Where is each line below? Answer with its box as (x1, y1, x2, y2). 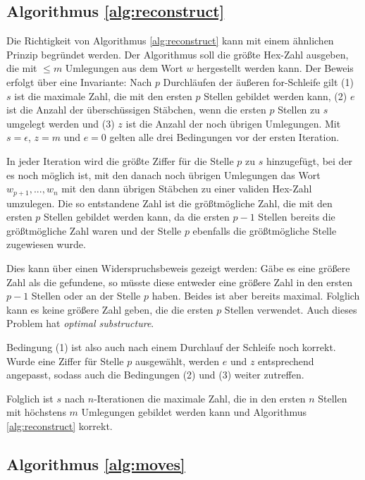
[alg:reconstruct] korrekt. (6, 418, 113, 433)
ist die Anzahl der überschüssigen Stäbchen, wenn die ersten (6, 102, 266, 117)
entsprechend (258, 353, 314, 368)
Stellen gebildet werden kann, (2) (204, 88, 347, 103)
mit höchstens (6, 405, 66, 419)
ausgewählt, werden (135, 353, 220, 368)
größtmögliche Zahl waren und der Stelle (6, 223, 182, 238)
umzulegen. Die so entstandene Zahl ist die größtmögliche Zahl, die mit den (6, 195, 333, 210)
